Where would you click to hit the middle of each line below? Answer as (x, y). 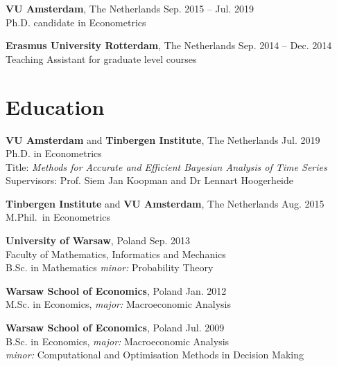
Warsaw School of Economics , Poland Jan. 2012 (116, 290)
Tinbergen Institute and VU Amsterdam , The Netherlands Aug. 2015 (165, 203)
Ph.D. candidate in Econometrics (76, 22)
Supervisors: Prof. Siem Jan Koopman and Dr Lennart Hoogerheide (150, 180)
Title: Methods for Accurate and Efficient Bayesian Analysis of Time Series (166, 166)
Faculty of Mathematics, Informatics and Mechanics (116, 254)
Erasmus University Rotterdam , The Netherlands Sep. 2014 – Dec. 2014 (169, 45)
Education (55, 106)
